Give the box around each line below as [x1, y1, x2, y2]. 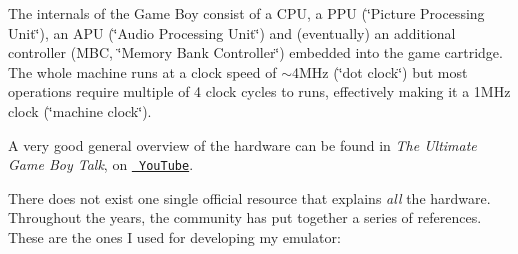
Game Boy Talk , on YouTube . [8, 154, 194, 175]
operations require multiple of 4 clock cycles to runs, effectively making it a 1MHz [8, 81, 511, 102]
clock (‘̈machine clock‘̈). [8, 100, 152, 121]
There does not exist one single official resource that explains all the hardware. [8, 187, 491, 208]
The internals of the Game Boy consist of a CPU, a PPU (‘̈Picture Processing [8, 3, 485, 23]
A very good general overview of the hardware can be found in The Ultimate [8, 134, 477, 155]
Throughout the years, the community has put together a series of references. [8, 207, 482, 228]
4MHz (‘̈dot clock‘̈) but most [291, 61, 468, 82]
